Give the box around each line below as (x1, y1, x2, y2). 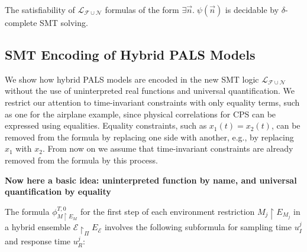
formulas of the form (105, 4, 179, 15)
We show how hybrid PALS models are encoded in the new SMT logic (5, 73, 259, 85)
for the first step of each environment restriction (80, 205, 255, 217)
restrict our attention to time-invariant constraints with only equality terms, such (5, 96, 300, 108)
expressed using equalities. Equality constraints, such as (5, 119, 207, 132)
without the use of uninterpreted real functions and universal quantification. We (5, 84, 295, 97)
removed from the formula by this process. (5, 153, 158, 166)
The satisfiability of (5, 4, 75, 15)
